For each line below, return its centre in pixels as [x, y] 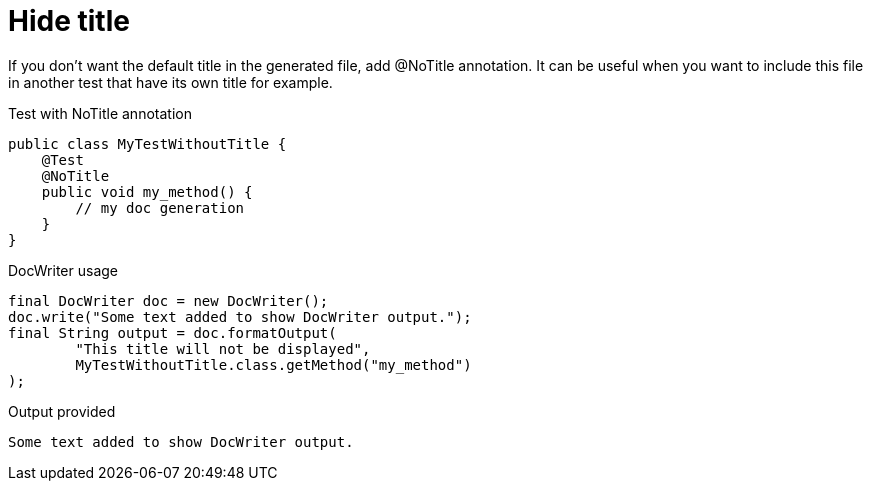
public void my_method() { [147, 191]
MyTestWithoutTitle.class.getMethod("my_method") [273, 364]
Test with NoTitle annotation [100, 113]
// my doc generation [160, 207]
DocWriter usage [63, 270]
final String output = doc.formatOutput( [172, 332]
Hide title [69, 21]
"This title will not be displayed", [223, 348]
